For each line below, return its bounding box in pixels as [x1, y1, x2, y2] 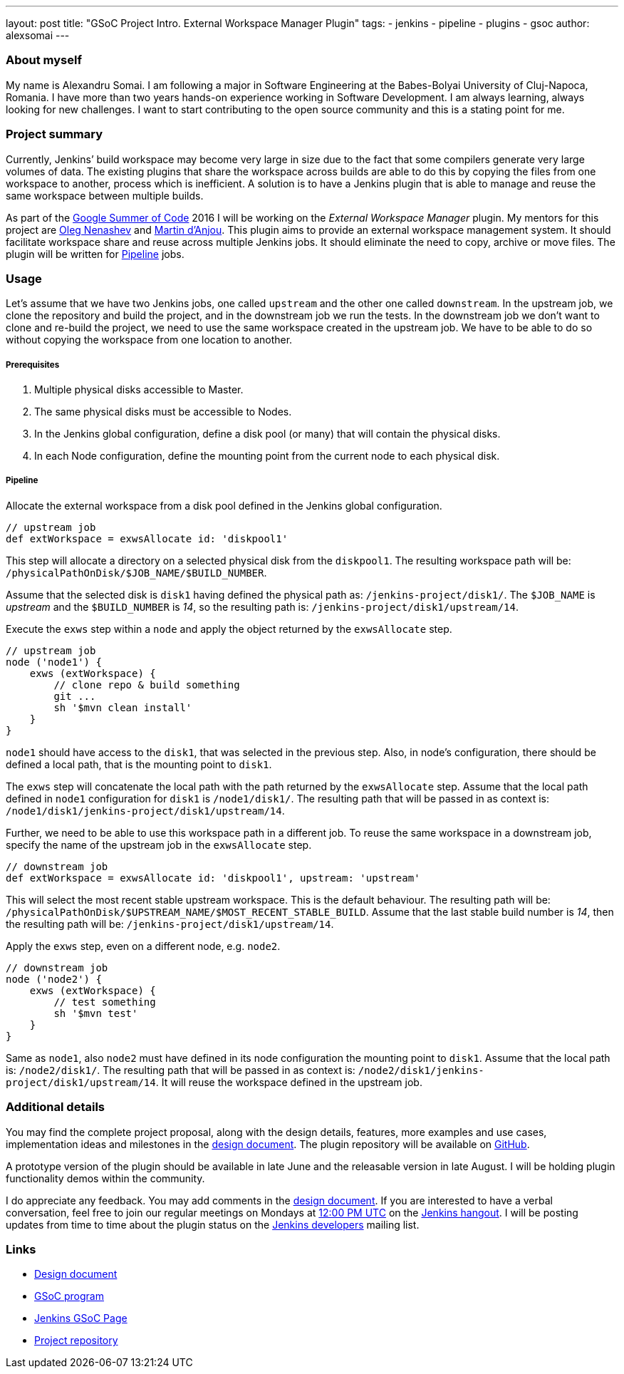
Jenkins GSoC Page [34, 1312, 128, 1325]
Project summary [6, 127, 103, 142]
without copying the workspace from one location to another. [6, 334, 293, 346]
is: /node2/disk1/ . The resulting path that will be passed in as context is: [6, 1063, 355, 1076]
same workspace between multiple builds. [6, 189, 204, 202]
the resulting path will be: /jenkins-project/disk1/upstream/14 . [6, 917, 334, 930]
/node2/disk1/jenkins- [358, 1064, 484, 1076]
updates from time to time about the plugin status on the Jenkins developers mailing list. [6, 1218, 420, 1231]
